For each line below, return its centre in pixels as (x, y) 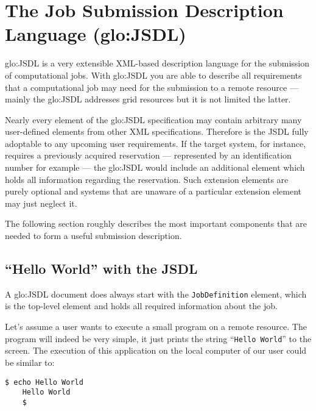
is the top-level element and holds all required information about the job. (141, 306)
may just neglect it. (41, 203)
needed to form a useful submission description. (93, 236)
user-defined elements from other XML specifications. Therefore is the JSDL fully (157, 131)
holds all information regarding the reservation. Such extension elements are (147, 179)
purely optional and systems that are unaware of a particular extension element (153, 191)
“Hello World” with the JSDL (101, 269)
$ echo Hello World (44, 382)
